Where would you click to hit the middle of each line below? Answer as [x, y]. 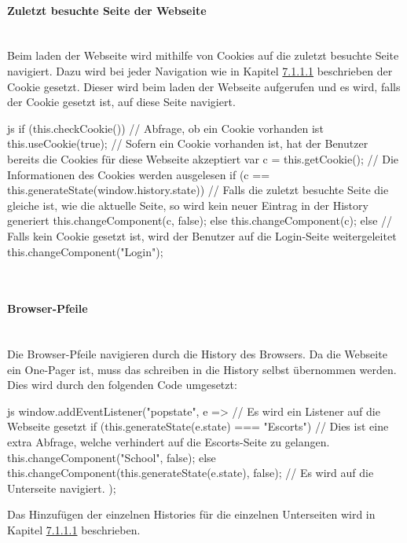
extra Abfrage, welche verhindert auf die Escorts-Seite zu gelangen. [169, 442]
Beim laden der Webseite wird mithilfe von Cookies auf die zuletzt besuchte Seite [203, 55]
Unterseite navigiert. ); [62, 488]
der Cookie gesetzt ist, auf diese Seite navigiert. [121, 102]
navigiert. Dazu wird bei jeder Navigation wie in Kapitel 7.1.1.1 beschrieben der [200, 70]
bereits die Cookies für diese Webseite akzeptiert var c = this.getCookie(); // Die [203, 158]
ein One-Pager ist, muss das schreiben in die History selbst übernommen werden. [202, 369]
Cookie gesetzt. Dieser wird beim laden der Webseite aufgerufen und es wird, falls [204, 86]
